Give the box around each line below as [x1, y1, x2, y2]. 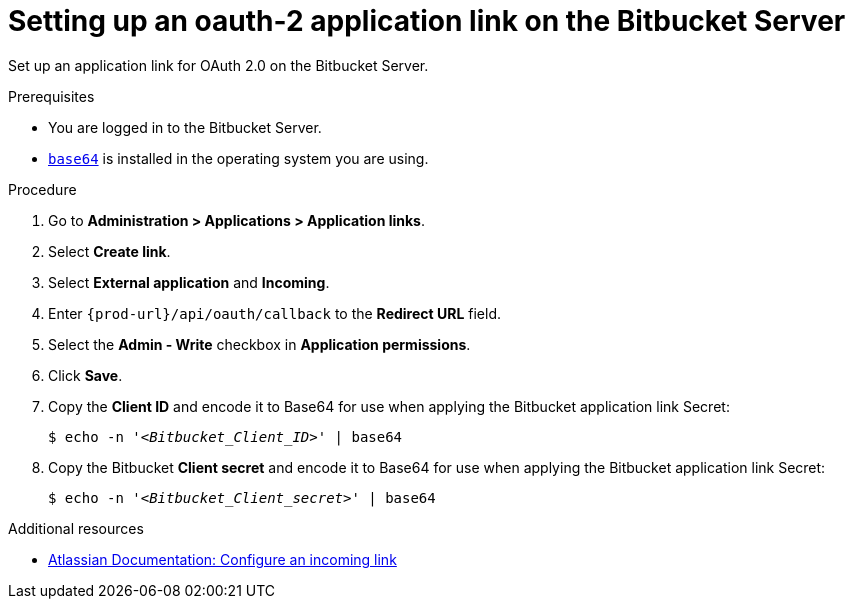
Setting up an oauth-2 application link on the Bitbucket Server [8, 4, 846, 38]
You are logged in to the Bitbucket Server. [48, 118, 322, 136]
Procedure [8, 180, 77, 198]
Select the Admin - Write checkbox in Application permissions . [48, 335, 471, 353]
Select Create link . [48, 242, 171, 260]
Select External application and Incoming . [48, 273, 330, 291]
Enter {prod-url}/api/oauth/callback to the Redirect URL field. [48, 304, 501, 322]
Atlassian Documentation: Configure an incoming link [48, 550, 397, 568]
